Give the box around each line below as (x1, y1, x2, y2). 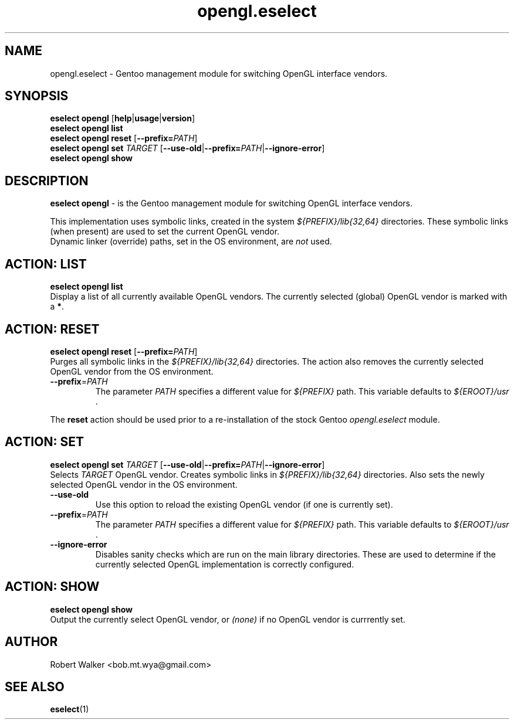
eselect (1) (50, 704, 89, 715)
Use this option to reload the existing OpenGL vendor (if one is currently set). (95, 499, 393, 509)
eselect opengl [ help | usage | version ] (50, 113, 195, 124)
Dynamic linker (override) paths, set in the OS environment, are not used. (50, 236, 332, 247)
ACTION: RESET (5, 321, 100, 336)
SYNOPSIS (5, 89, 69, 104)
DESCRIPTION (5, 173, 89, 188)
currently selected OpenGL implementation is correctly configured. (95, 559, 354, 569)
